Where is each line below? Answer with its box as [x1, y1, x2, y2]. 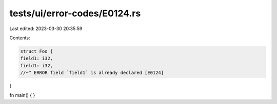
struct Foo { [20, 48, 53, 54]
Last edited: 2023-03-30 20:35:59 [9, 25, 83, 32]
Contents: [9, 35, 30, 41]
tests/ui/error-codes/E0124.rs [9, 8, 141, 19]
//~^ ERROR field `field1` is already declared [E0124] [20, 70, 164, 76]
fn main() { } [9, 92, 35, 98]
